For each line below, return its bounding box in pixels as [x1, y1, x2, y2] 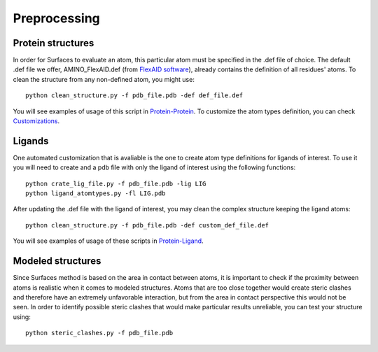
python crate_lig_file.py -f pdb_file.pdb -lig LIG [25, 179, 206, 188]
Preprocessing [13, 10, 101, 26]
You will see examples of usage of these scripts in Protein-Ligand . [13, 237, 204, 245]
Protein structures [13, 37, 94, 49]
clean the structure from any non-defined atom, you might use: [13, 75, 195, 83]
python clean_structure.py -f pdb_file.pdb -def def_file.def [25, 92, 244, 99]
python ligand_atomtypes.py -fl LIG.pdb [25, 190, 166, 197]
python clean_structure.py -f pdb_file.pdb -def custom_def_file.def [25, 221, 269, 229]
